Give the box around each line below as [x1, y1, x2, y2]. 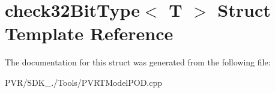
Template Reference [5, 21, 174, 46]
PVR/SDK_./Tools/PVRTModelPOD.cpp [5, 76, 163, 88]
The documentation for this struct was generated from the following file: [5, 56, 271, 68]
